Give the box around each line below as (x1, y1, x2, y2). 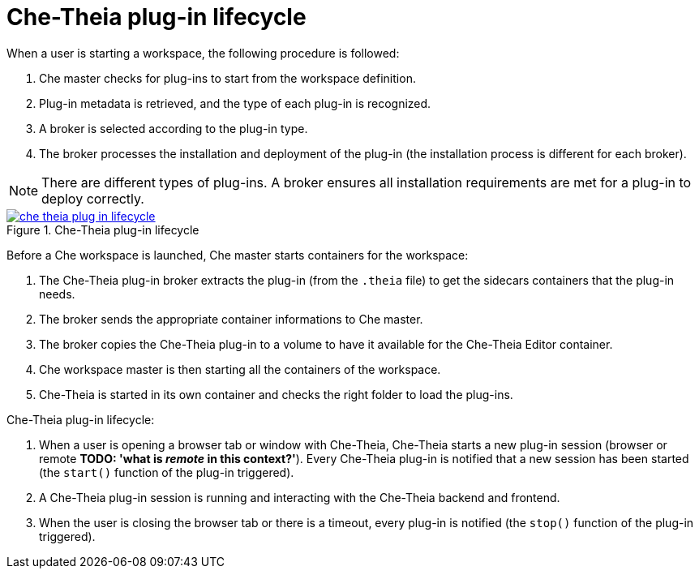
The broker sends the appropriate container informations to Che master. (39, 311, 423, 326)
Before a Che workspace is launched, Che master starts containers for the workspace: (6, 247, 469, 262)
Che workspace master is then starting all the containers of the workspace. (39, 362, 441, 376)
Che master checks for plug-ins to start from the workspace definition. (39, 71, 416, 85)
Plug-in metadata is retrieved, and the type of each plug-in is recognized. (39, 96, 431, 110)
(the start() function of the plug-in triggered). (39, 465, 294, 479)
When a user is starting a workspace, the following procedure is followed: (6, 45, 400, 60)
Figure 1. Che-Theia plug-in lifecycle (6, 222, 199, 237)
